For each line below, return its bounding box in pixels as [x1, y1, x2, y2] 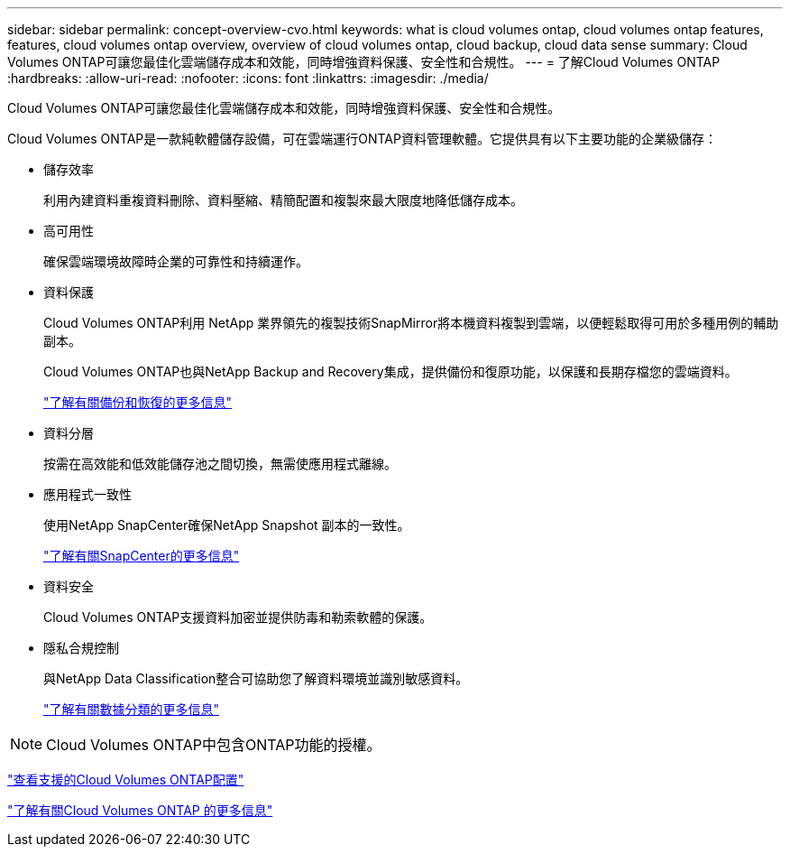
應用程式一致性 [43, 487, 132, 502]
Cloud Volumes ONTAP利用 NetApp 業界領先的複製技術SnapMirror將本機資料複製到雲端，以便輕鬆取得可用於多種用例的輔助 [43, 315, 779, 330]
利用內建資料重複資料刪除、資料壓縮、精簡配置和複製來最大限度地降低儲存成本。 [43, 192, 523, 208]
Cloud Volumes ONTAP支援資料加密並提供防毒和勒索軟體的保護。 [43, 609, 433, 625]
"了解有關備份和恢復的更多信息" [43, 395, 233, 410]
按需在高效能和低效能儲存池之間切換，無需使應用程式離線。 [43, 456, 397, 471]
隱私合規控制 [43, 640, 119, 655]
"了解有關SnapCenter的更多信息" [43, 548, 240, 563]
